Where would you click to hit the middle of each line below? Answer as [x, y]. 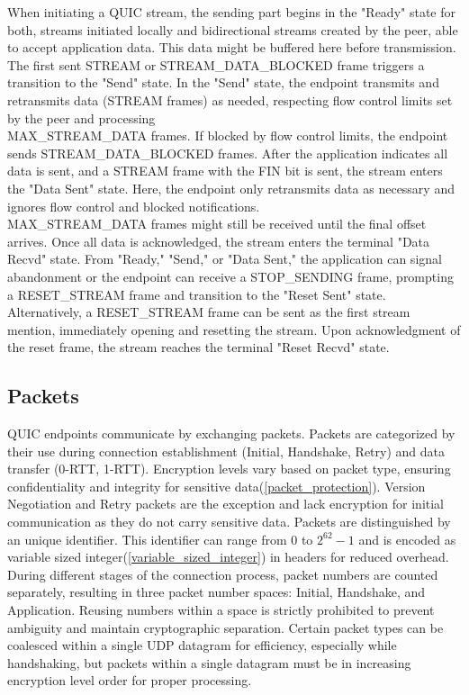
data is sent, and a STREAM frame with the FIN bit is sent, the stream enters [225, 171]
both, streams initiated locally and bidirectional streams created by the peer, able [233, 29]
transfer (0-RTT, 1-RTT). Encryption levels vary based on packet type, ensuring [229, 469]
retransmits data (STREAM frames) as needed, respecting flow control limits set [230, 99]
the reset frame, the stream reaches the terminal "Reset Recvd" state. [198, 347]
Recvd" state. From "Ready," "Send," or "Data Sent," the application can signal [225, 259]
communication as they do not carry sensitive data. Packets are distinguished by [229, 522]
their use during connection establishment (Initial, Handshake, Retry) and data [226, 451]
